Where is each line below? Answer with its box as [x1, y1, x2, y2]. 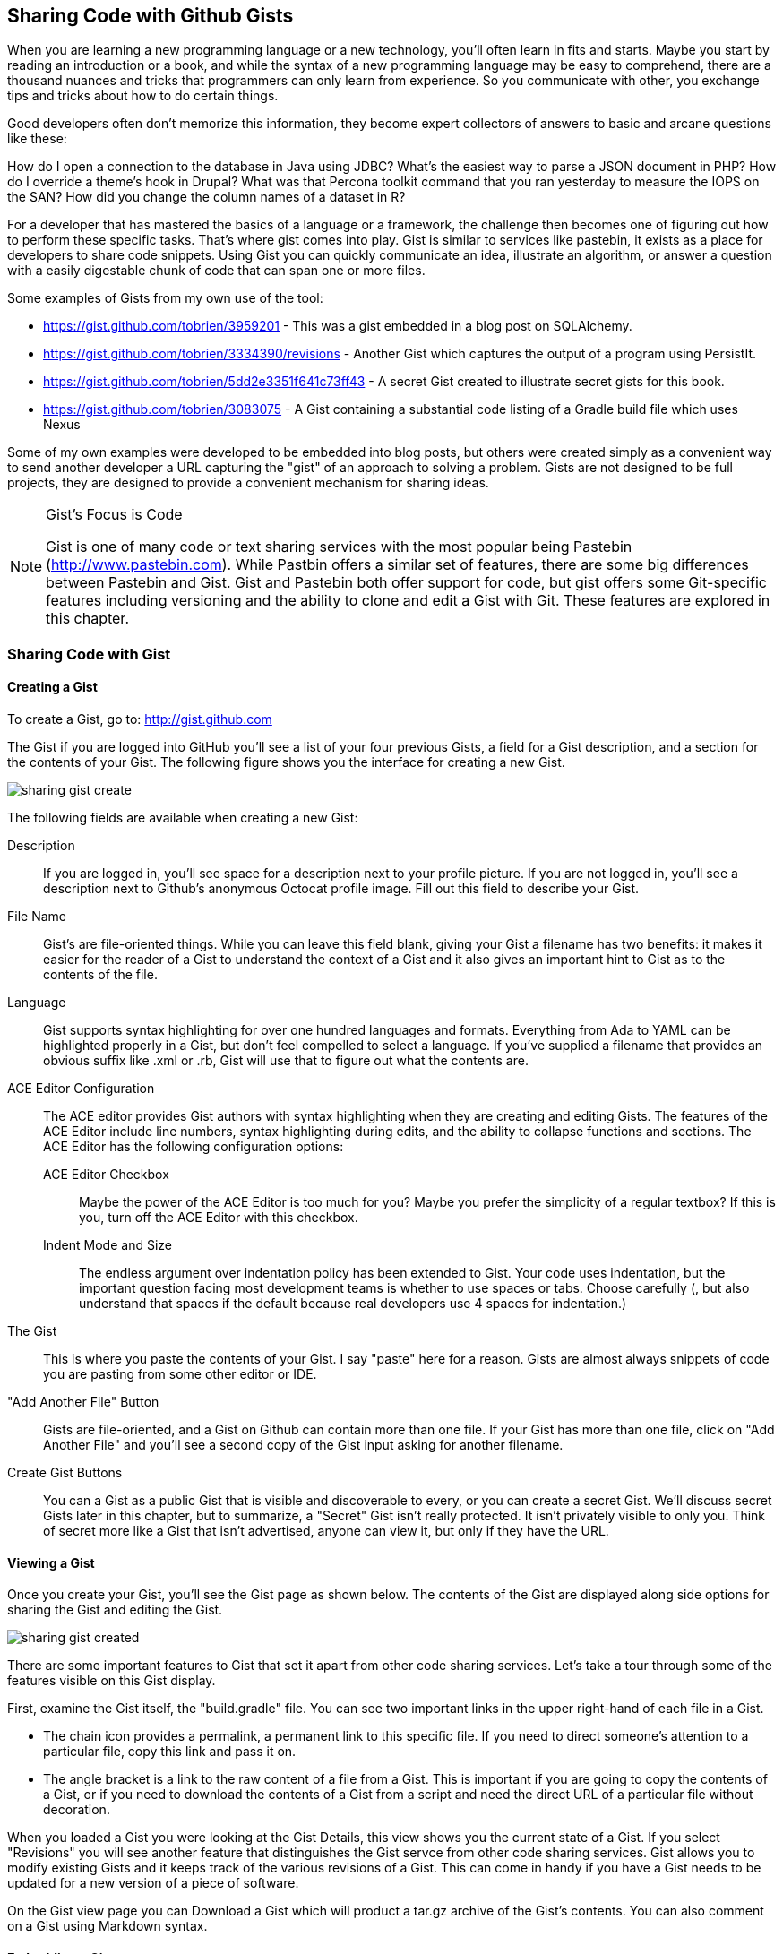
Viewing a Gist [7, 1554, 95, 1571]
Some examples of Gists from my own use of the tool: [7, 290, 323, 306]
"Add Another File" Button [7, 1394, 159, 1410]
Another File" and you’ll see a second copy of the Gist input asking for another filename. [43, 1437, 564, 1453]
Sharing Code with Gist [7, 644, 171, 663]
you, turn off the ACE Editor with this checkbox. [79, 1209, 358, 1226]
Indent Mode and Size [43, 1237, 172, 1253]
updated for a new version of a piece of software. [7, 1875, 299, 1891]
